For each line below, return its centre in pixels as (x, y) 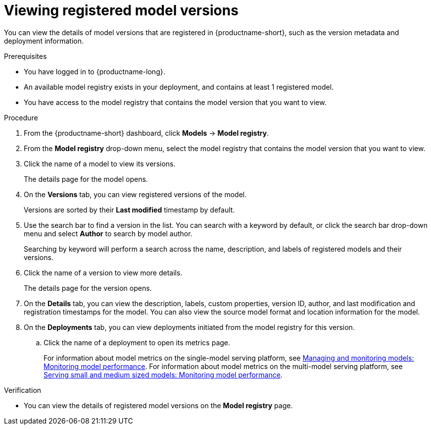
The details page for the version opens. (88, 288)
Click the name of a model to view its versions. (100, 163)
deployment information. (44, 41)
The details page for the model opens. (86, 179)
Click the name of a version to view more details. (103, 272)
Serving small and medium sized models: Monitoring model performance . (163, 375)
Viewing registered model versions (121, 10)
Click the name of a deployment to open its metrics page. (137, 342)
